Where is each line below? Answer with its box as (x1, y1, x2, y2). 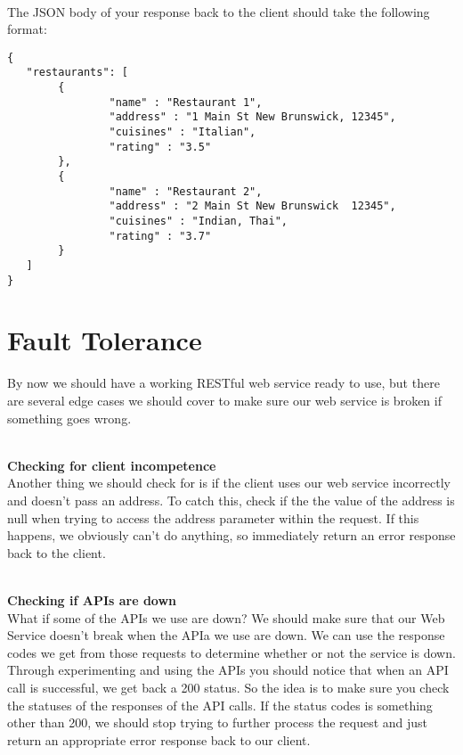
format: (7, 20, 47, 38)
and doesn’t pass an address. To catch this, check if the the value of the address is (7, 490, 455, 509)
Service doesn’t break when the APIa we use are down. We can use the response (7, 626, 445, 644)
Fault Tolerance (7, 322, 202, 358)
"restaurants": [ (26, 66, 129, 79)
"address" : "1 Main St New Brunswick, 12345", (109, 111, 396, 124)
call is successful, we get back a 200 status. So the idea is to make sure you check (7, 677, 450, 696)
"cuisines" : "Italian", (109, 126, 256, 139)
